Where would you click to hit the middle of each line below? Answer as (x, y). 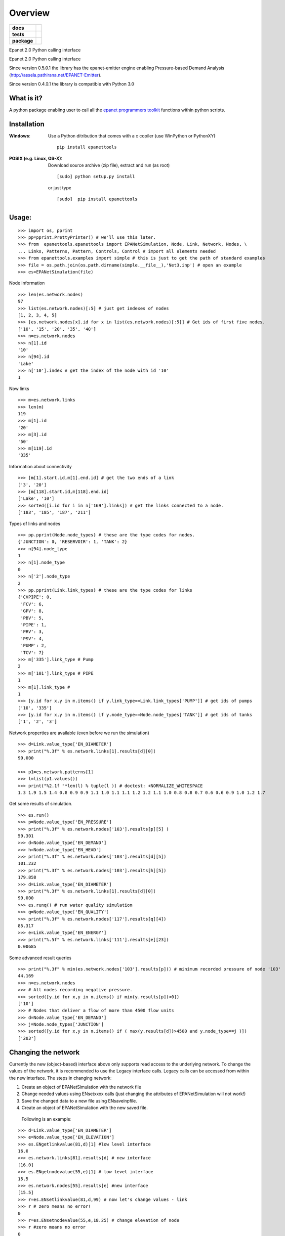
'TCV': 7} (32, 652)
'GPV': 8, (32, 611)
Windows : (20, 135)
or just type (60, 187)
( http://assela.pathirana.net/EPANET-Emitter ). (55, 75)
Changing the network (44, 1052)
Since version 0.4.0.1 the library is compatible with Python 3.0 (72, 84)
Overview (29, 13)
